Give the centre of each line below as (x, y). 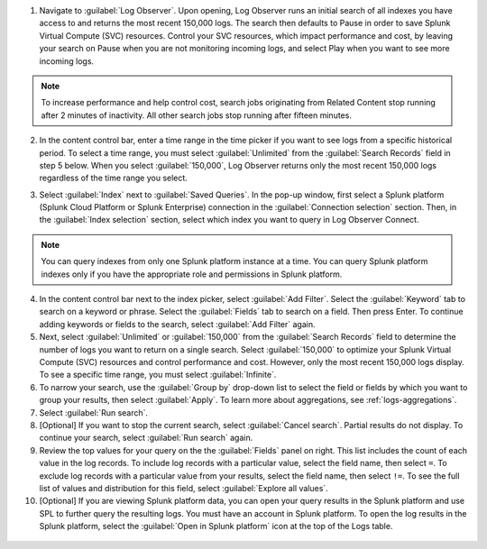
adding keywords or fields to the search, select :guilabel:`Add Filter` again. (177, 324)
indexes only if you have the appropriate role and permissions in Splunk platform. (192, 274)
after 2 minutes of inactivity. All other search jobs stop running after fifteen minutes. (196, 115)
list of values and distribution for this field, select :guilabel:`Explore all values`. (184, 488)
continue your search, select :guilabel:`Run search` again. (146, 438)
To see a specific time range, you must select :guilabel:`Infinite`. (158, 375)
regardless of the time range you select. (114, 178)
